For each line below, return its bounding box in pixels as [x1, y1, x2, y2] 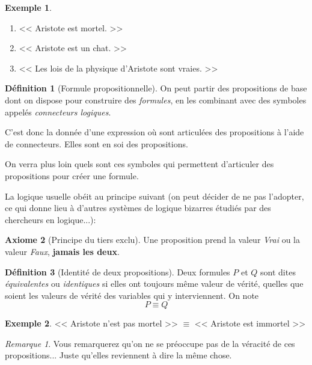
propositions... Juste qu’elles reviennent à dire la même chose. [5, 349, 232, 361]
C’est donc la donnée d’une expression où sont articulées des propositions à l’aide [5, 126, 304, 138]
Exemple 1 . [5, 1, 52, 13]
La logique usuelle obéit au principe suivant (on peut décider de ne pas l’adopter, [5, 189, 304, 202]
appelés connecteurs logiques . [5, 105, 111, 118]
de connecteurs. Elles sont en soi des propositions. [5, 137, 188, 150]
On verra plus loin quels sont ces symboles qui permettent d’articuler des [5, 158, 274, 170]
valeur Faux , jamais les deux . [5, 245, 120, 257]
